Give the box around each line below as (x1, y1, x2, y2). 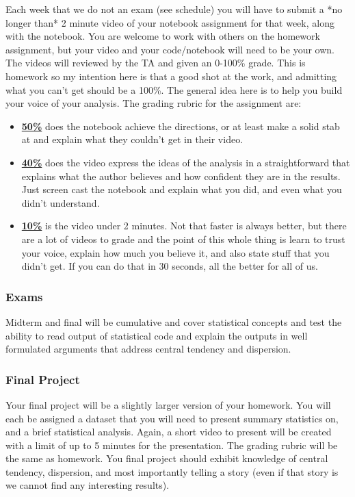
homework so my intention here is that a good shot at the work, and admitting (5, 68, 337, 83)
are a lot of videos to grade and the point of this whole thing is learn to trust (21, 231, 345, 246)
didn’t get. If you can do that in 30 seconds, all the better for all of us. (21, 259, 318, 273)
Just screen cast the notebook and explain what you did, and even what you (21, 182, 342, 196)
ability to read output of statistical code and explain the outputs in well (5, 328, 308, 342)
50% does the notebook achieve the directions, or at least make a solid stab (21, 118, 340, 133)
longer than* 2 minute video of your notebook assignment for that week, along (5, 15, 334, 29)
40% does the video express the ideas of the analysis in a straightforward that (21, 155, 350, 169)
